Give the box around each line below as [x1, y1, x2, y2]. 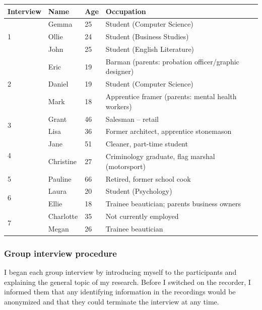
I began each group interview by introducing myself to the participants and [4, 267, 237, 277]
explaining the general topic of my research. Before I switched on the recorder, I [4, 276, 251, 287]
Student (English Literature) [105, 44, 194, 54]
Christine [48, 156, 77, 166]
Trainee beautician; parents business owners [105, 198, 241, 209]
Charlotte [48, 211, 78, 221]
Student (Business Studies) [105, 31, 189, 42]
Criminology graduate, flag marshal [105, 151, 215, 162]
